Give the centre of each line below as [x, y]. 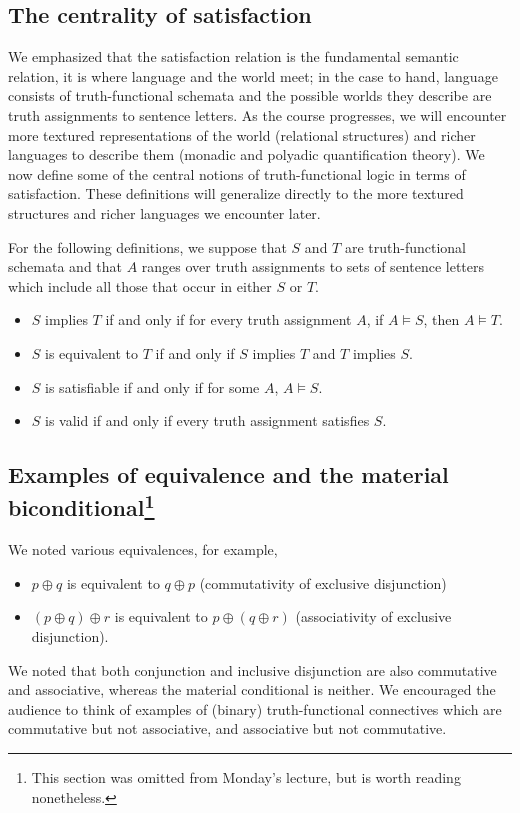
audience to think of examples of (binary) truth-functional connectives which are [255, 708]
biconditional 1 [81, 505]
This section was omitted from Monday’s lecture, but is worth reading [246, 777]
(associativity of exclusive [373, 616]
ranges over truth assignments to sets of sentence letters [312, 266]
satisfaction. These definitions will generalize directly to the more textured [236, 193]
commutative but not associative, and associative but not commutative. [227, 728]
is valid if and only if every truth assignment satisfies [207, 420]
